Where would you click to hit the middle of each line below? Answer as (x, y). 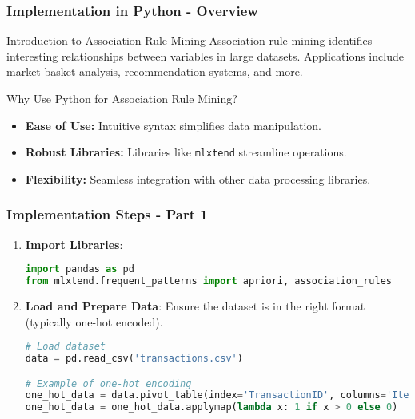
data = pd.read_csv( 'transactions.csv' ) (134, 359)
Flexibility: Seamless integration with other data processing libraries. (198, 178)
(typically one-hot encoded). (94, 321)
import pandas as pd (80, 269)
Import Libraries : (74, 244)
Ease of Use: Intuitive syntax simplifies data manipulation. (173, 125)
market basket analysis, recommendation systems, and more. (155, 71)
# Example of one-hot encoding (108, 383)
